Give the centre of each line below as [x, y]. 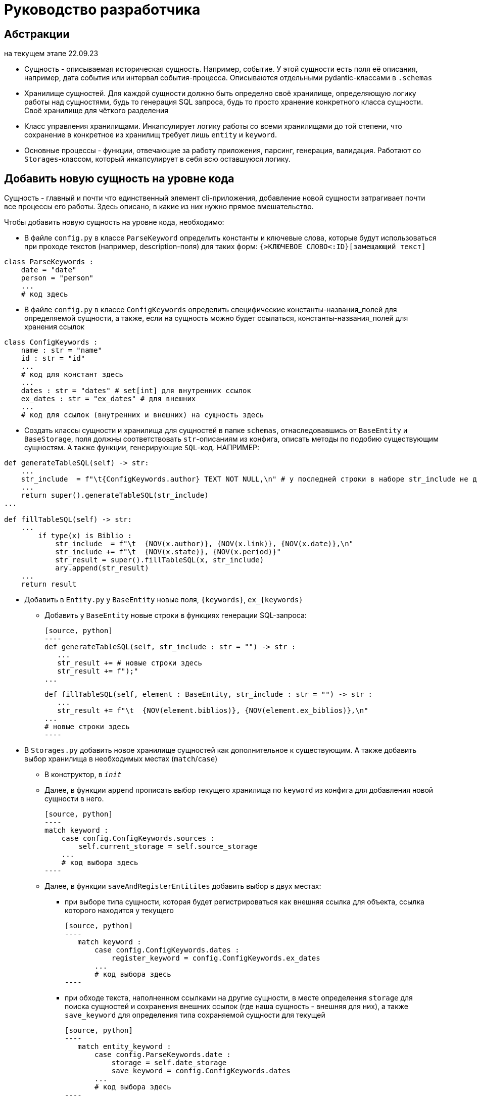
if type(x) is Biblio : [85, 536]
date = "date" [49, 270]
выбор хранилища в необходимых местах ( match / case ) [121, 759]
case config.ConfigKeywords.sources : [138, 839]
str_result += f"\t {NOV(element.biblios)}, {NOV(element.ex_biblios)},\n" [213, 711]
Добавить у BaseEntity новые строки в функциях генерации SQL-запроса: [176, 615]
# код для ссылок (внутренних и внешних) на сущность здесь [142, 415]
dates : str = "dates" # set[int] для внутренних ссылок [136, 391]
